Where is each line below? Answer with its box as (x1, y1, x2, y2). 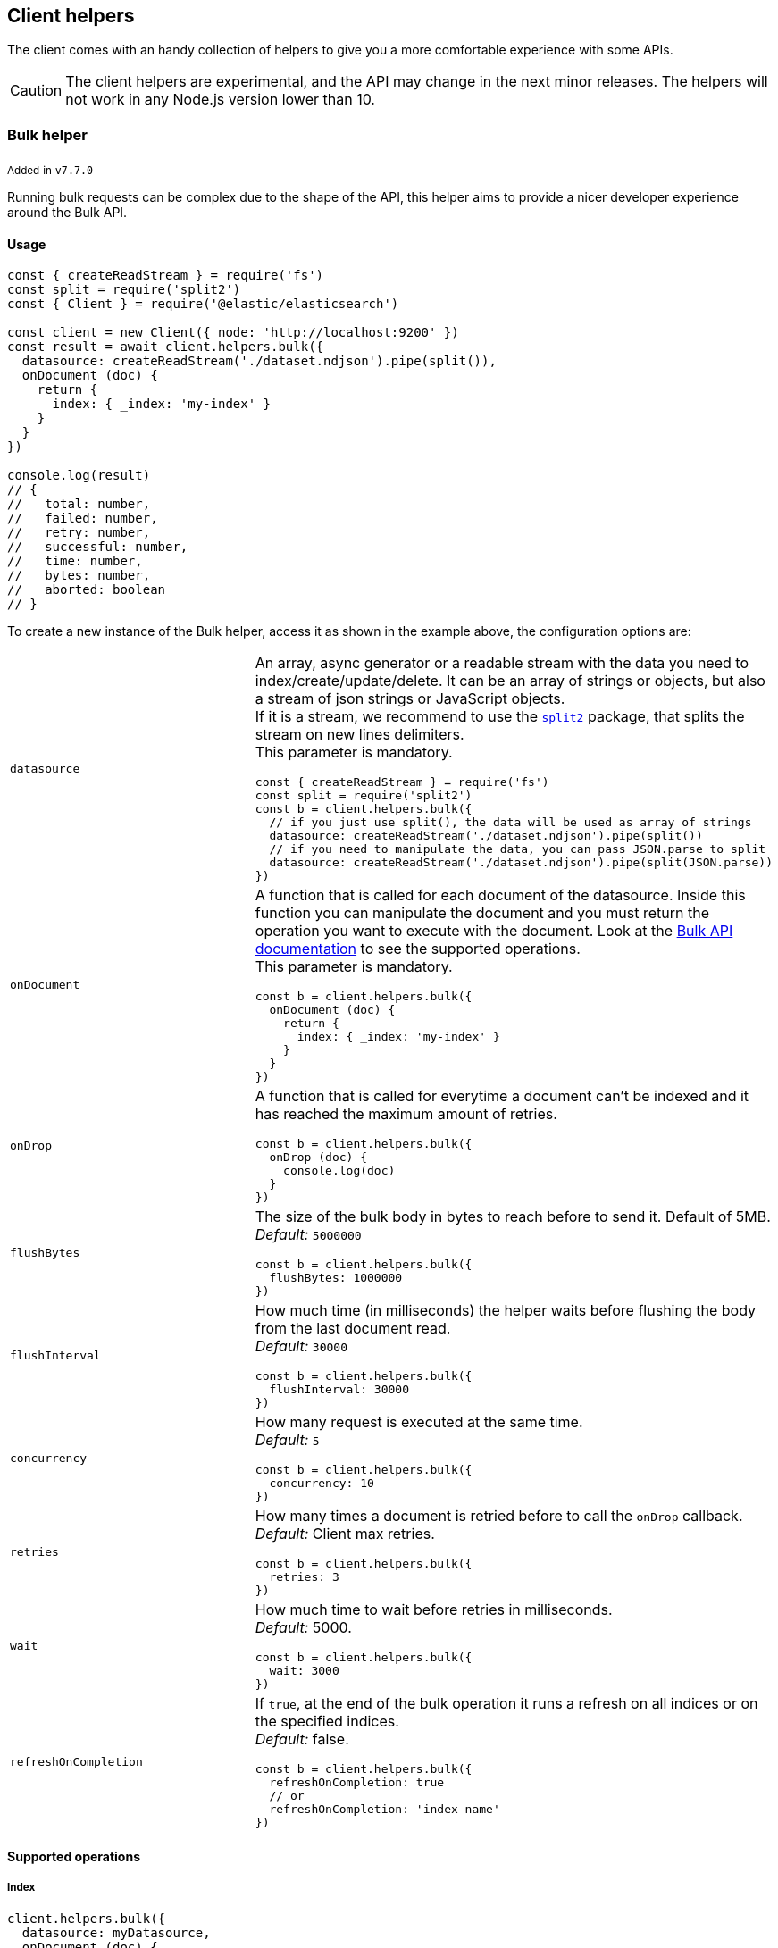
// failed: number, (7, 511, 158, 526)
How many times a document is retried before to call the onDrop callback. (255, 1507, 743, 1526)
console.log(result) (7, 468, 151, 483)
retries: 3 (269, 1570, 339, 1584)
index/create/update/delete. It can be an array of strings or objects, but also (255, 672, 765, 690)
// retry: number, (7, 525, 151, 540)
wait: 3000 (269, 1664, 339, 1678)
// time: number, (7, 554, 143, 569)
